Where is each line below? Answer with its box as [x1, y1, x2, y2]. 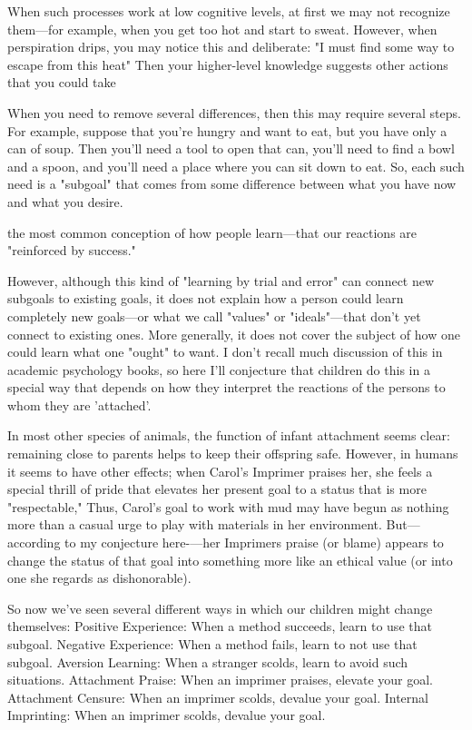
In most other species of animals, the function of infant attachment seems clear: [7, 426, 450, 445]
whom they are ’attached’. [7, 395, 152, 414]
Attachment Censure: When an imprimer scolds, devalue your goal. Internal [7, 687, 428, 706]
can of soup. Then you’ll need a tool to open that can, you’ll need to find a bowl [7, 139, 455, 158]
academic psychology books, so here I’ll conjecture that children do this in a [7, 360, 430, 379]
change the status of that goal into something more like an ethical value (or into [7, 550, 453, 569]
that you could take [7, 73, 116, 92]
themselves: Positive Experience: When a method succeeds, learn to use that [7, 617, 432, 636]
